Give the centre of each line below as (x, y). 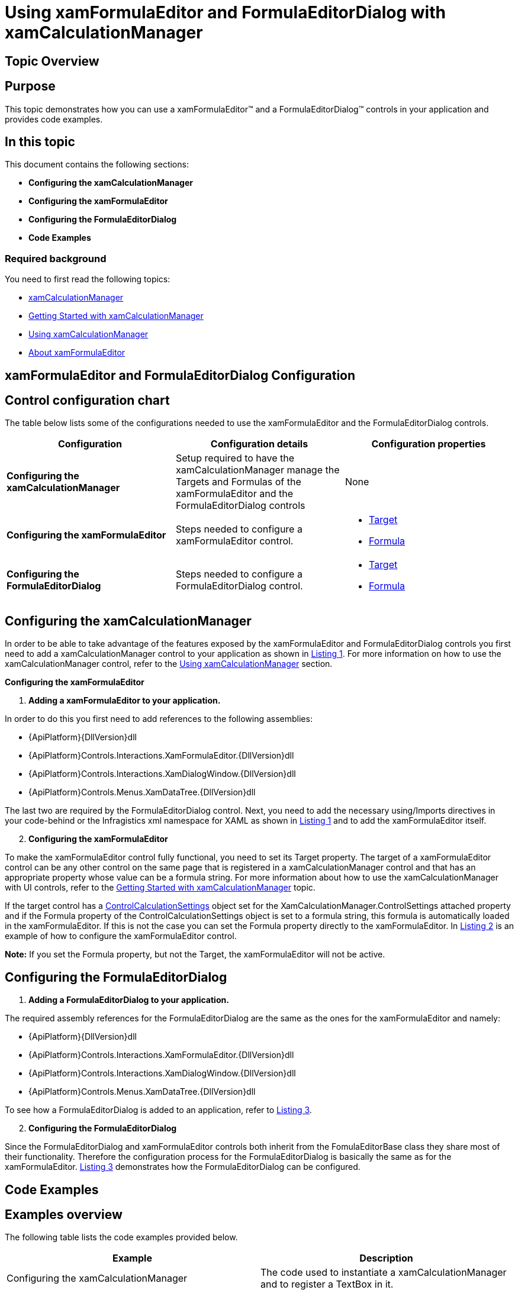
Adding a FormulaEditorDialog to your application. (129, 1000)
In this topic (40, 142)
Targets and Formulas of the (238, 482)
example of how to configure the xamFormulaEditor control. (121, 936)
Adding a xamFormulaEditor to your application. (125, 701)
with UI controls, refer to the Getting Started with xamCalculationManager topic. (160, 888)
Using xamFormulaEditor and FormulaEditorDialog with (225, 12)
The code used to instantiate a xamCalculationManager (384, 1273)
